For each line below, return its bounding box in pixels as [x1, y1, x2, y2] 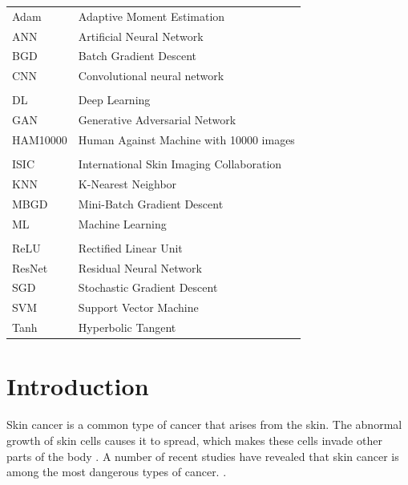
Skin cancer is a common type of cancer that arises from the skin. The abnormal [6, 416, 402, 433]
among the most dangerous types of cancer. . [6, 463, 227, 480]
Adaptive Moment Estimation [78, 7, 225, 24]
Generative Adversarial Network [78, 111, 236, 128]
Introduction [6, 370, 149, 402]
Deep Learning [78, 91, 151, 108]
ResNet [12, 259, 48, 276]
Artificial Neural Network [78, 27, 204, 44]
